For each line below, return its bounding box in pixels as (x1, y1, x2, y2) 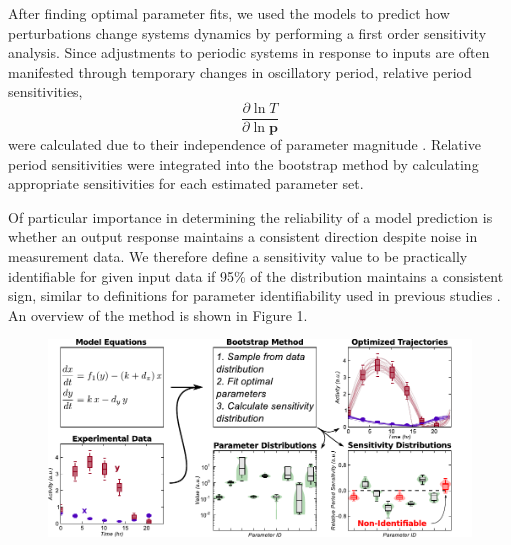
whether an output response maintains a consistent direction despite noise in (8, 226, 478, 247)
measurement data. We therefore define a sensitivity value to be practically (8, 246, 468, 266)
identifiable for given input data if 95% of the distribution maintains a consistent (8, 265, 504, 286)
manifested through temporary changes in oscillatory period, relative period (8, 61, 472, 82)
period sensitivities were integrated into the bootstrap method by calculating (8, 153, 479, 174)
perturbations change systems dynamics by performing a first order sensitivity (8, 22, 487, 43)
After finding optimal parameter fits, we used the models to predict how (8, 3, 450, 23)
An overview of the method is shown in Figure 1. (8, 304, 308, 325)
